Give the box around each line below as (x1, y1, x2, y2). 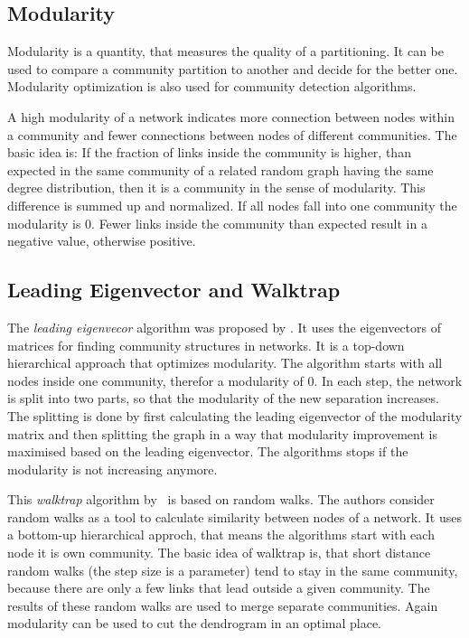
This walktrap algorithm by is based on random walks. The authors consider (7, 490, 435, 509)
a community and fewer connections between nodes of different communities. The (7, 125, 457, 144)
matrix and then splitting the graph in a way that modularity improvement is (7, 424, 437, 443)
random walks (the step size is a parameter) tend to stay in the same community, (7, 560, 458, 579)
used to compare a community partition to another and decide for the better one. (7, 59, 458, 78)
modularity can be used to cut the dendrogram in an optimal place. (7, 614, 381, 633)
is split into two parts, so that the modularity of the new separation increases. (7, 389, 439, 408)
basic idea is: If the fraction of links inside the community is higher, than (7, 143, 411, 162)
